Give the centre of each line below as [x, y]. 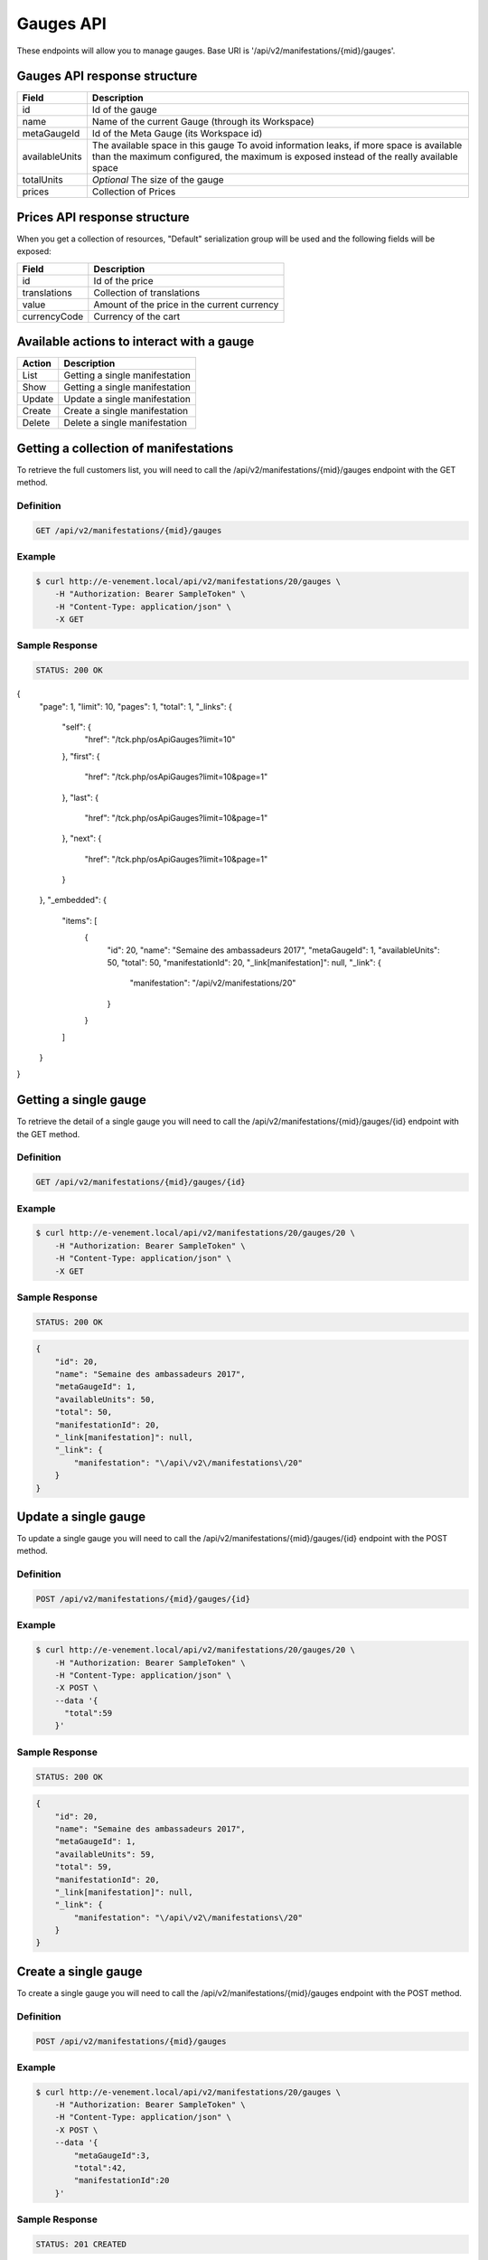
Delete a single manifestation [125, 423]
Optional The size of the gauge [158, 180]
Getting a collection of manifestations [125, 448]
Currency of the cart [137, 316]
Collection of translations [147, 292]
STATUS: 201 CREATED [81, 2244]
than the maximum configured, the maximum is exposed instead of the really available [275, 156]
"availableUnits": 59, [105, 1854]
